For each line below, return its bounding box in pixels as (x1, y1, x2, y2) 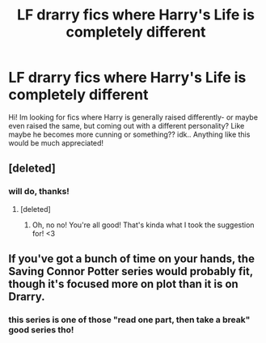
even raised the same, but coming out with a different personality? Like (8, 121, 245, 130)
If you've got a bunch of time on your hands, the (8, 252, 255, 266)
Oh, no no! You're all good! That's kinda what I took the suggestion (32, 220, 255, 230)
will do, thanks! (8, 186, 70, 197)
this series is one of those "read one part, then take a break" (8, 314, 251, 325)
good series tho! (8, 324, 74, 335)
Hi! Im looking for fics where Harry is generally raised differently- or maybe (8, 112, 259, 122)
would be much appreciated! (8, 138, 103, 147)
